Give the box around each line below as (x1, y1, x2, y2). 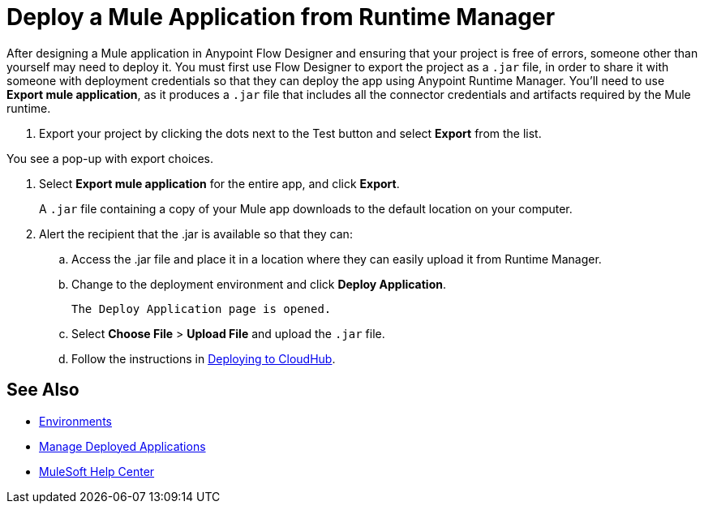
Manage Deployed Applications (39, 439, 206, 453)
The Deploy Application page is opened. (71, 302, 332, 315)
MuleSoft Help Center (39, 464, 155, 478)
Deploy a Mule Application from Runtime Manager (6, 3, 556, 31)
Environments (39, 414, 112, 428)
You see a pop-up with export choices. (6, 151, 214, 165)
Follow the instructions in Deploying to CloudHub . (71, 351, 336, 366)
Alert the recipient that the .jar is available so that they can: (39, 226, 353, 241)
